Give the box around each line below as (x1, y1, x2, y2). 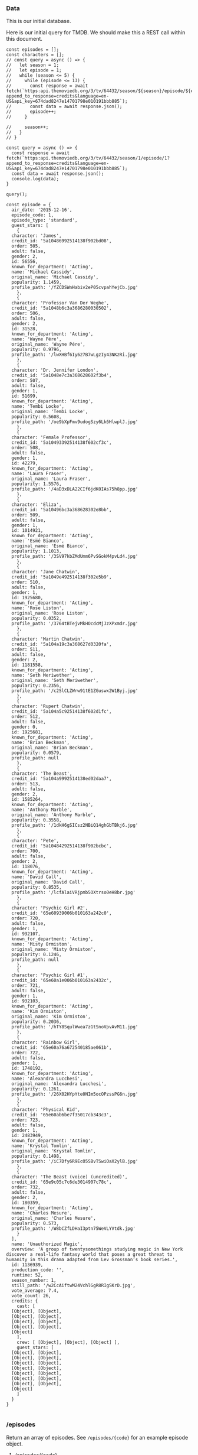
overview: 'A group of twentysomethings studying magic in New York (11, 1246, 183, 1252)
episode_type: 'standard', (11, 217, 78, 223)
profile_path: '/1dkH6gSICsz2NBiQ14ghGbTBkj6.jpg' (11, 823, 138, 829)
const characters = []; (6, 52, 65, 58)
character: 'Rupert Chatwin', (11, 703, 85, 710)
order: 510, (11, 579, 41, 586)
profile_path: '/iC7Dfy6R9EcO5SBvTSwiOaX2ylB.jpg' (11, 1158, 138, 1165)
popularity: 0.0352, (11, 616, 62, 622)
